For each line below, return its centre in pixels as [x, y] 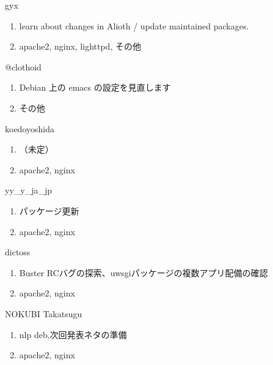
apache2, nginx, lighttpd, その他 [80, 46]
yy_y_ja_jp [29, 190]
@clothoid [23, 66]
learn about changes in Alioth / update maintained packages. [134, 25]
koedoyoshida [30, 128]
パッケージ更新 [49, 210]
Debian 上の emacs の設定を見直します [95, 87]
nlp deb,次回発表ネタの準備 [73, 334]
